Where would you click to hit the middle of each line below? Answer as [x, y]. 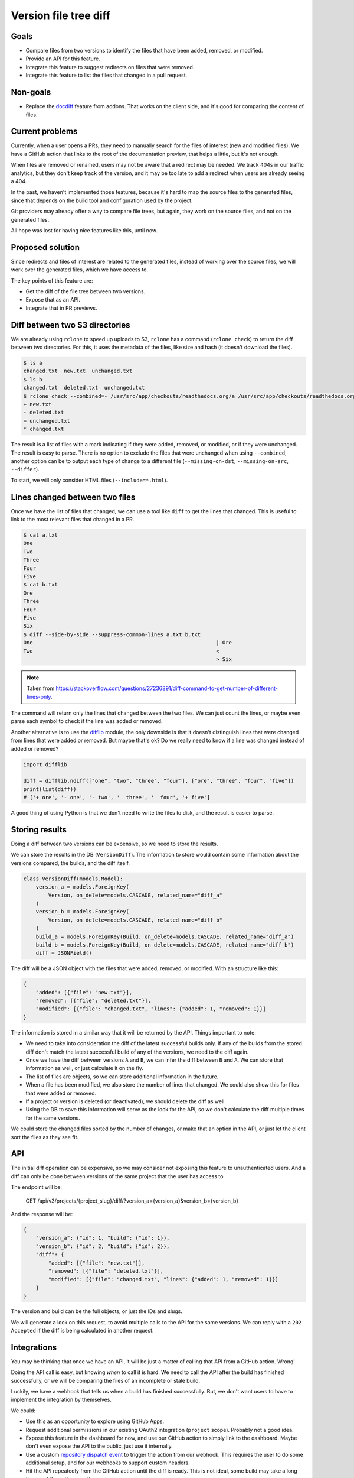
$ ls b [33, 379]
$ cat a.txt [41, 535]
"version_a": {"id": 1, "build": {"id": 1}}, [103, 1238]
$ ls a [33, 363]
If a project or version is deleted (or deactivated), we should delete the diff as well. [126, 1101]
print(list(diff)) [50, 789]
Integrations [34, 1347]
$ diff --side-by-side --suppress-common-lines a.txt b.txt [112, 634]
